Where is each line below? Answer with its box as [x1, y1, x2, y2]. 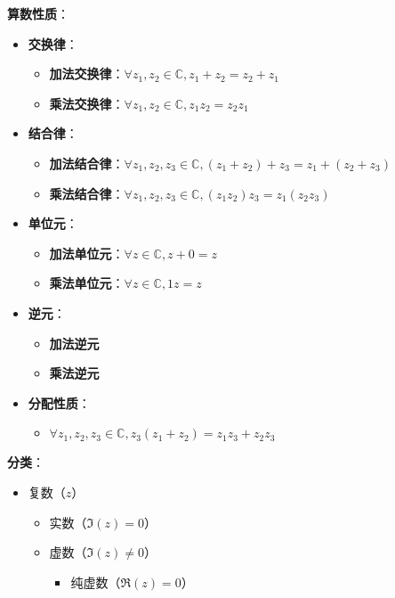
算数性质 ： [7, 4, 69, 22]
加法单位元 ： [49, 243, 125, 262]
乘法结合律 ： [49, 184, 125, 202]
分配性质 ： [28, 393, 91, 412]
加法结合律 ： [49, 153, 125, 172]
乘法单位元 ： [49, 274, 125, 292]
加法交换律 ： [49, 64, 125, 83]
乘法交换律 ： [49, 94, 125, 112]
